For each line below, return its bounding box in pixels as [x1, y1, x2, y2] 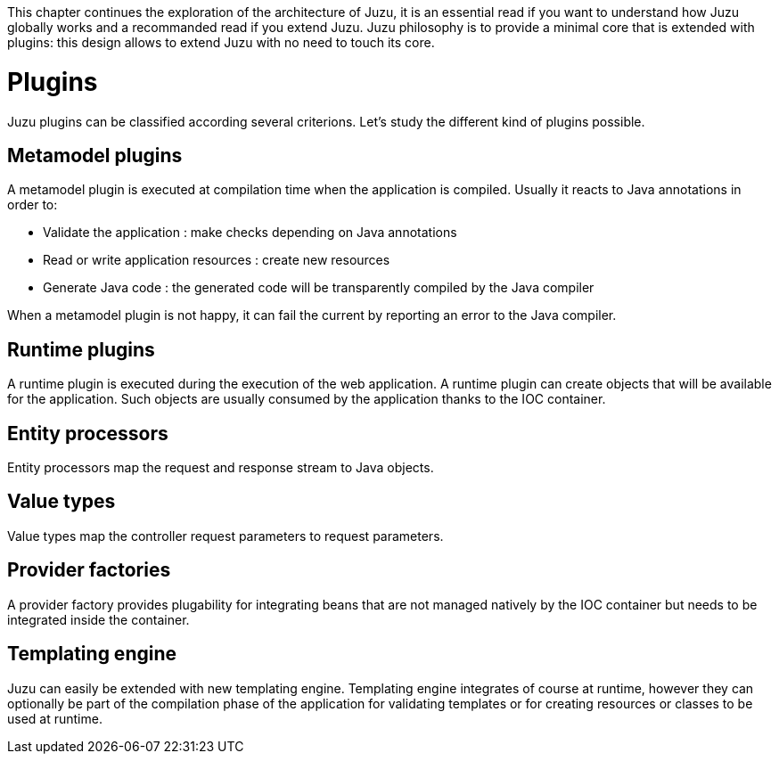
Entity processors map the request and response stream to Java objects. [7, 460, 434, 476]
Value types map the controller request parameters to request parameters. [7, 528, 444, 544]
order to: [7, 197, 58, 213]
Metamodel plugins [7, 143, 183, 167]
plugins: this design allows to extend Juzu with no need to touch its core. [7, 35, 435, 50]
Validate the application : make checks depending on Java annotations [43, 225, 457, 241]
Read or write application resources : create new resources [43, 252, 390, 268]
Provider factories [7, 559, 171, 582]
